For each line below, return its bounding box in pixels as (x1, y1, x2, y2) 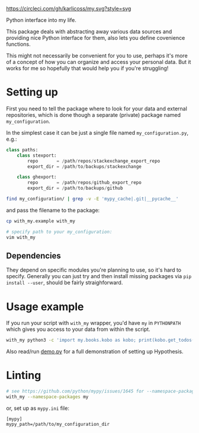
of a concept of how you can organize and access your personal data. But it (6, 59, 191, 65)
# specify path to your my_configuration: (6, 228, 113, 235)
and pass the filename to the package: (6, 206, 100, 214)
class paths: (6, 147, 38, 153)
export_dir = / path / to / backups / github (27, 185, 123, 192)
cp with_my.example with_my (6, 218, 76, 224)
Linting (6, 369, 41, 382)
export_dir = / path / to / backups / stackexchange (27, 163, 142, 170)
